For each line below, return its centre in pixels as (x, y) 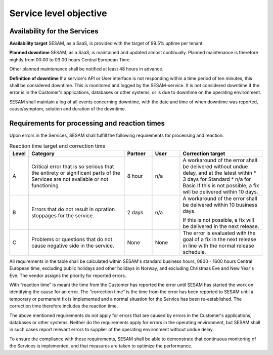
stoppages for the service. (63, 215)
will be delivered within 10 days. (220, 191)
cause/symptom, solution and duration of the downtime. (68, 109)
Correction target (204, 153)
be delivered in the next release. (221, 226)
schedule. (194, 252)
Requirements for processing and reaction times (87, 123)
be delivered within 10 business (220, 205)
